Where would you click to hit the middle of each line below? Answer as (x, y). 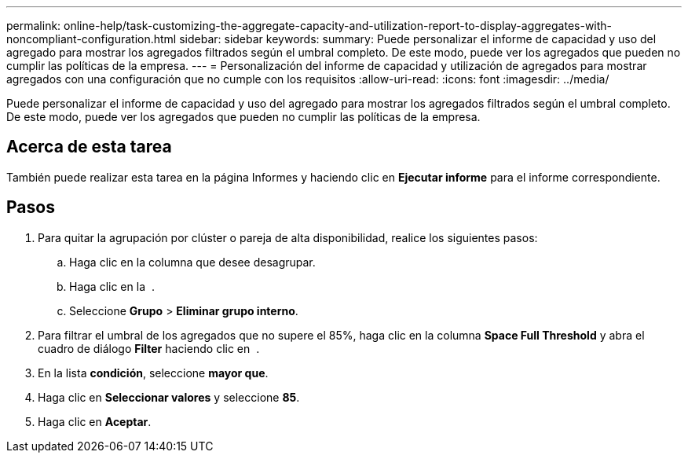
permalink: (34, 26)
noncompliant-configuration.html (91, 39)
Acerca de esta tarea (89, 147)
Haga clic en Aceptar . (95, 421)
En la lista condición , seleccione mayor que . (153, 373)
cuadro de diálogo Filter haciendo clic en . (149, 348)
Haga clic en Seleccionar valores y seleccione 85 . (169, 397)
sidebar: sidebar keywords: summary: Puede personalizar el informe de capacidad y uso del (418, 39)
